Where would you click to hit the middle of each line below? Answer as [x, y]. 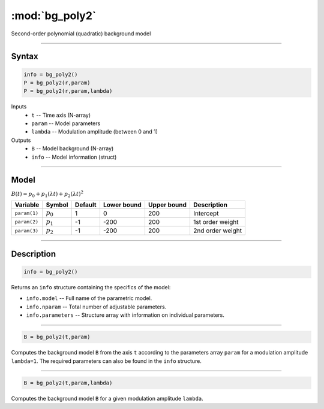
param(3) [27, 231]
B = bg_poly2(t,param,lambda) [68, 383]
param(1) [27, 213]
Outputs [21, 140]
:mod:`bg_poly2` [54, 16]
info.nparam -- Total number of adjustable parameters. [96, 307]
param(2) [27, 222]
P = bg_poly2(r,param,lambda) [68, 91]
